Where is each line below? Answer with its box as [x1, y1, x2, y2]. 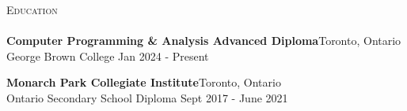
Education [6, 2, 58, 17]
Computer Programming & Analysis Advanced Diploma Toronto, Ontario [6, 32, 401, 49]
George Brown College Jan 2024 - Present [6, 47, 209, 64]
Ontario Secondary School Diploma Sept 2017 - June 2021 [6, 89, 288, 105]
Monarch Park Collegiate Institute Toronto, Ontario [6, 74, 281, 91]
